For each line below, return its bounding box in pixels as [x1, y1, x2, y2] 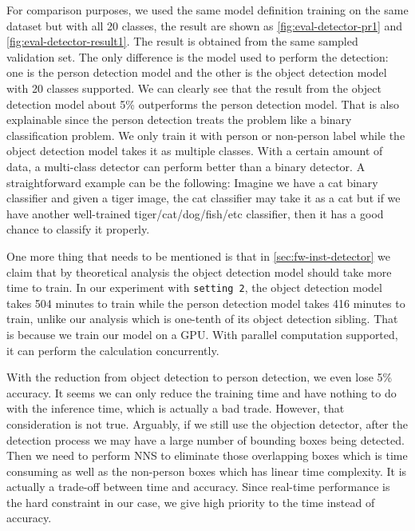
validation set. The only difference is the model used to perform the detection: [6, 48, 389, 65]
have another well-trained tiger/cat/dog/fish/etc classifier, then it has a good [6, 205, 384, 222]
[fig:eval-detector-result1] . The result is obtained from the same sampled [6, 33, 358, 50]
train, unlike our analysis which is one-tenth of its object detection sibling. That [6, 310, 398, 327]
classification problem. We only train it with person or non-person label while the [6, 126, 405, 143]
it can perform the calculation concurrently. [6, 341, 219, 358]
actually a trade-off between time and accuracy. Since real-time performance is [6, 478, 390, 495]
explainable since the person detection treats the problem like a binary [6, 111, 352, 128]
